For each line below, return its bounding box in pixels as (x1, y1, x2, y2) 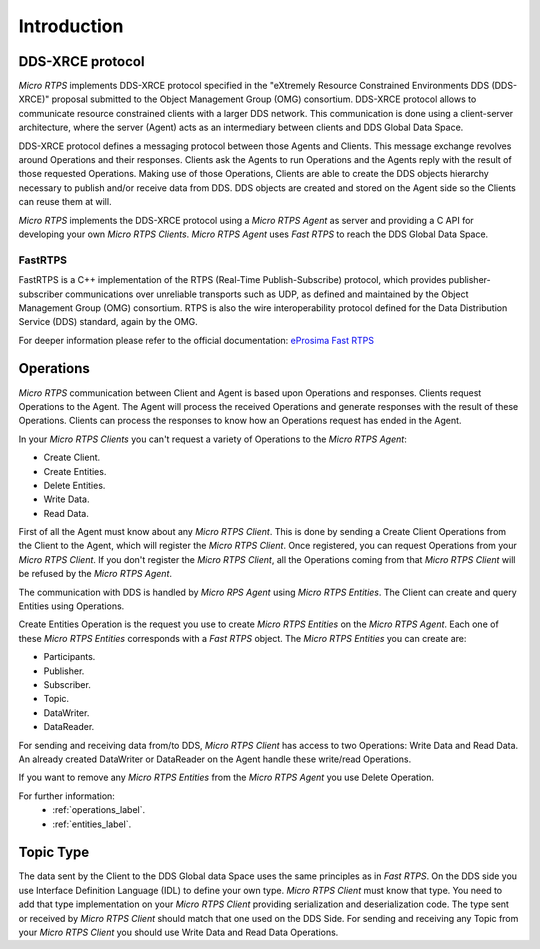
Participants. (43, 651, 96, 663)
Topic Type (18, 844, 90, 861)
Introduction (18, 15, 124, 37)
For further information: (18, 790, 115, 802)
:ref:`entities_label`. (52, 818, 132, 830)
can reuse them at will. (18, 196, 112, 208)
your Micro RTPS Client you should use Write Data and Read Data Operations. (18, 926, 339, 938)
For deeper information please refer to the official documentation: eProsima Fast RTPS (18, 334, 375, 346)
